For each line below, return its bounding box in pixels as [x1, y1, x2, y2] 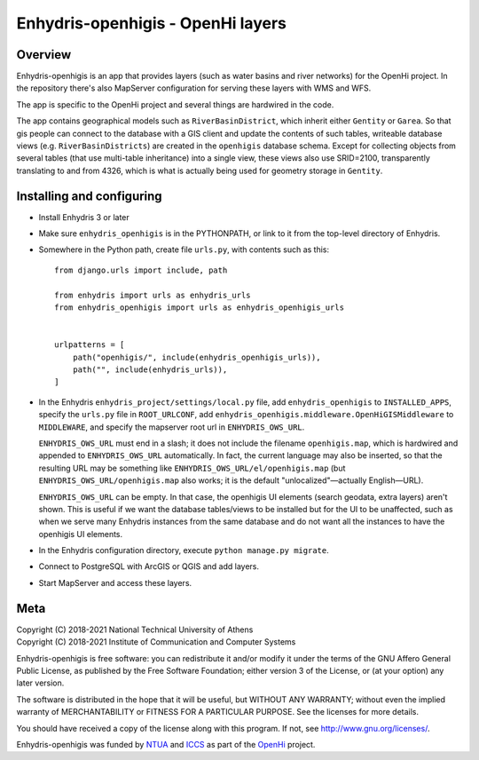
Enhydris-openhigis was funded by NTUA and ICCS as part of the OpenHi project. [16, 739, 316, 749]
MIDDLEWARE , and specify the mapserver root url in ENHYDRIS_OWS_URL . [38, 422, 305, 432]
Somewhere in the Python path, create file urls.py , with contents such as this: [38, 244, 330, 255]
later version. [16, 677, 65, 688]
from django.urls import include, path [54, 265, 228, 275]
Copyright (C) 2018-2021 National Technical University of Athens [16, 624, 254, 635]
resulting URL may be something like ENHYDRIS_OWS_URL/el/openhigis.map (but [38, 463, 346, 473]
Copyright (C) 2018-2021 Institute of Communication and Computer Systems [16, 637, 296, 647]
